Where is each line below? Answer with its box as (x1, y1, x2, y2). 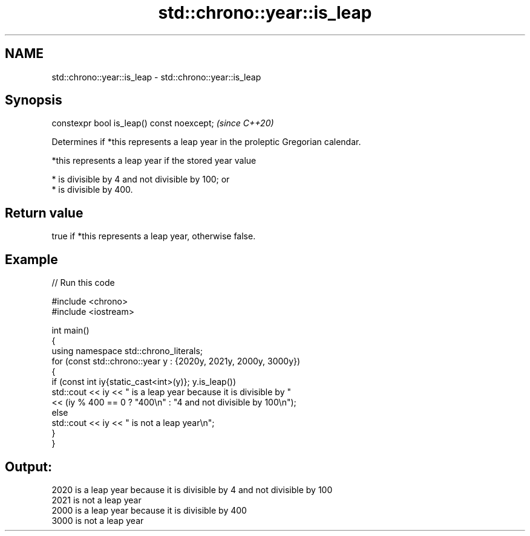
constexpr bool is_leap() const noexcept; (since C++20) (51, 118, 274, 129)
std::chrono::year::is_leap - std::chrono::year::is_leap (51, 71, 261, 82)
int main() (51, 325, 90, 336)
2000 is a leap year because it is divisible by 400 (51, 505, 247, 515)
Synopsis (5, 92, 62, 108)
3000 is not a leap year (51, 515, 144, 526)
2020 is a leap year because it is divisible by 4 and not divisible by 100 (51, 484, 333, 495)
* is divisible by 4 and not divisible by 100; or (51, 174, 230, 185)
